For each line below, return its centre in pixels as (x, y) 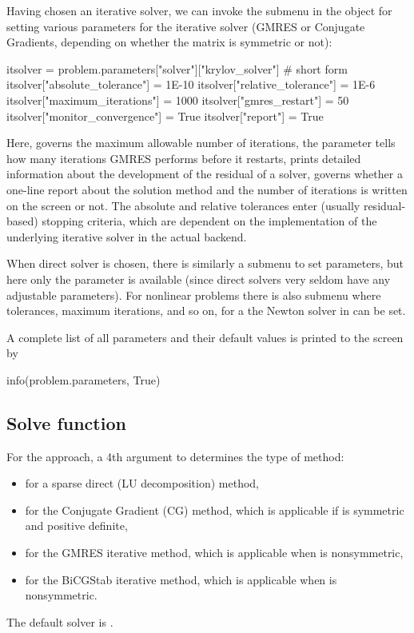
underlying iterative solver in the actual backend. (127, 236)
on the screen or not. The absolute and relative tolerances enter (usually (183, 205)
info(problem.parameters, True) (84, 379)
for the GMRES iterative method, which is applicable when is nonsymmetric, (214, 553)
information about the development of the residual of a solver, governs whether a (205, 174)
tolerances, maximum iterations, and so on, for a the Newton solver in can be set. (206, 311)
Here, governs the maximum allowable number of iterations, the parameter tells (201, 143)
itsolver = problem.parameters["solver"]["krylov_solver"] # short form (177, 68)
